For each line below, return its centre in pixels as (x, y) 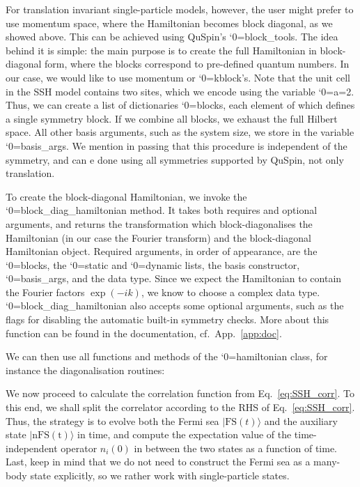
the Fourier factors (45, 292)
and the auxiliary (301, 420)
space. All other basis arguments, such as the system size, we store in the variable (180, 132)
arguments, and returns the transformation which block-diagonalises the (159, 223)
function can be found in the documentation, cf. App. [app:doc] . (144, 333)
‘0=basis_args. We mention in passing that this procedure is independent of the (177, 145)
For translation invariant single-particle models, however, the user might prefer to (180, 9)
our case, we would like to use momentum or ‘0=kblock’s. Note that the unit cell (178, 77)
